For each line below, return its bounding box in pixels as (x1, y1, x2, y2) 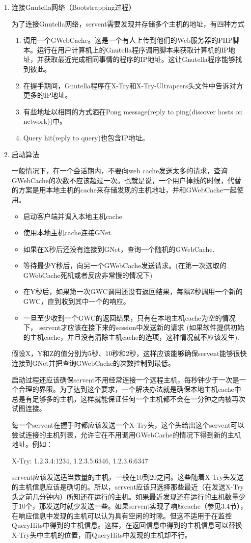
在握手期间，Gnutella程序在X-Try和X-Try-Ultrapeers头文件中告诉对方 (23, 80, 243, 90)
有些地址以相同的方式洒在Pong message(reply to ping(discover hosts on (23, 106, 243, 116)
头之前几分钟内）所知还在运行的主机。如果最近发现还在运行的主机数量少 (11, 491, 246, 501)
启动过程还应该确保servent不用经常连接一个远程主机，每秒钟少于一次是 (11, 374, 240, 384)
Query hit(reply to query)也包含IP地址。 (23, 132, 149, 142)
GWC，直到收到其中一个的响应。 (23, 296, 130, 306)
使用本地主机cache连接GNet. (23, 227, 113, 238)
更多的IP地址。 (23, 90, 72, 100)
